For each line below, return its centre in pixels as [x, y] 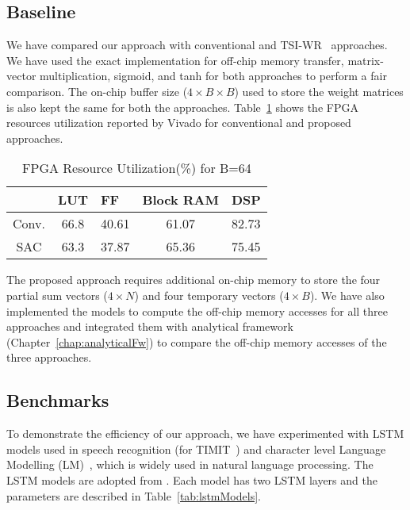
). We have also [347, 295]
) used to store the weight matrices [319, 91]
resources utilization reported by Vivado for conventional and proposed [179, 123]
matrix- [366, 60]
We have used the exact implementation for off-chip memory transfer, [175, 60]
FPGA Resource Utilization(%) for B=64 [137, 168]
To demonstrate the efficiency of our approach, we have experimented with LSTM [205, 433]
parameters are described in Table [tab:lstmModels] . [134, 495]
